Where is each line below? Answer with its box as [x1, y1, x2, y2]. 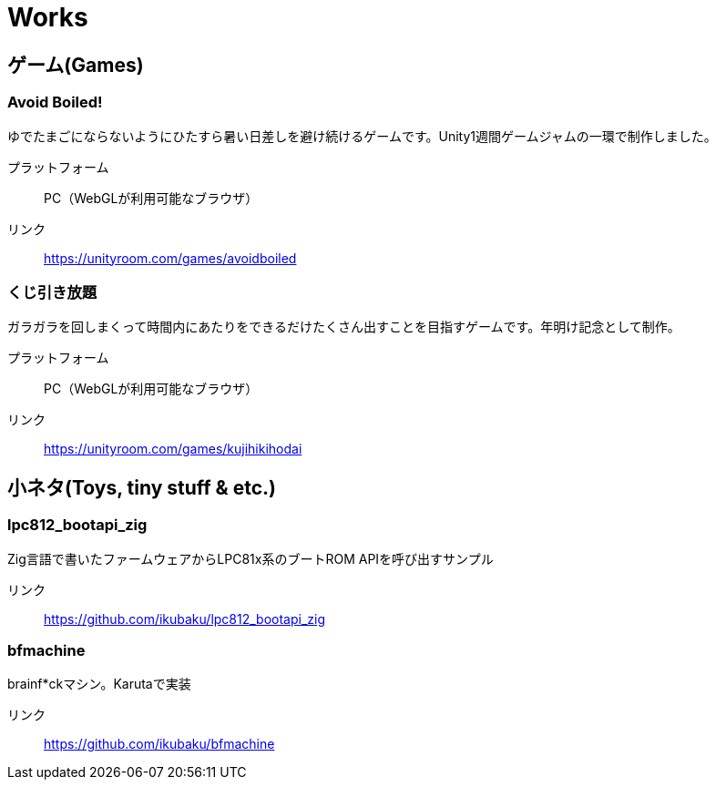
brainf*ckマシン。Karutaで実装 [7, 676, 191, 692]
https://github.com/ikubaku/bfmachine [44, 736, 275, 752]
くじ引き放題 [7, 282, 97, 302]
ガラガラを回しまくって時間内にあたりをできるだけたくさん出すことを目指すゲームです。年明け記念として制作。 [7, 319, 680, 335]
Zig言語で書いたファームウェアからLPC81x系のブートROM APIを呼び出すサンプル [7, 550, 494, 567]
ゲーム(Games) [7, 53, 144, 77]
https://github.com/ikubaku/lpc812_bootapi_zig [44, 610, 326, 627]
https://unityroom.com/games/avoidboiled [44, 250, 297, 266]
